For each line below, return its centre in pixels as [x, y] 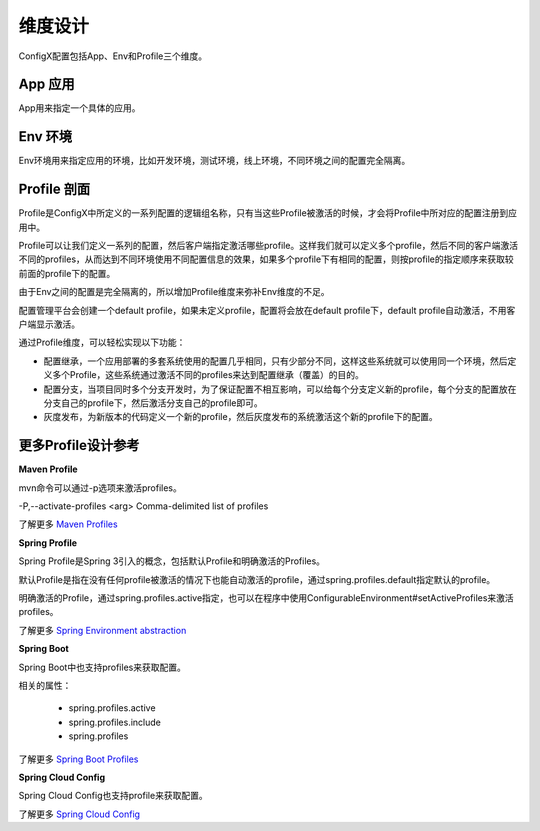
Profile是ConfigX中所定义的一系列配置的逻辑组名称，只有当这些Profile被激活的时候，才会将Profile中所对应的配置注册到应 [268, 213]
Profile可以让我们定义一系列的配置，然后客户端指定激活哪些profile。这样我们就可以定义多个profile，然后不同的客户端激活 [268, 246]
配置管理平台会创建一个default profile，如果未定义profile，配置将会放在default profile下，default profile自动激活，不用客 [267, 310]
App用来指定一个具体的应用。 [79, 108]
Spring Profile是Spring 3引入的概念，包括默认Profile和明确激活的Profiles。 [171, 561]
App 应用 [46, 84]
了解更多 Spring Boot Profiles [78, 759]
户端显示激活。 [49, 324]
